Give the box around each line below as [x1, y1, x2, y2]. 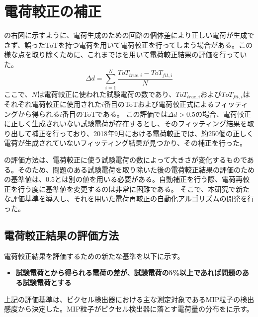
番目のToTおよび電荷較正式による [103, 99, 214, 109]
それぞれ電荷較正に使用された [4, 99, 101, 109]
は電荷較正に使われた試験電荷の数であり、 [37, 88, 176, 99]
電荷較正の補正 [4, 1, 102, 21]
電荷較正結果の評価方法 [4, 228, 119, 242]
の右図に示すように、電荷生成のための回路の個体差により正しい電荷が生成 [4, 30, 248, 40]
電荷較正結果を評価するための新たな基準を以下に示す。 [4, 250, 184, 261]
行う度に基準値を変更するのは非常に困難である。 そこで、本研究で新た [17, 183, 250, 194]
